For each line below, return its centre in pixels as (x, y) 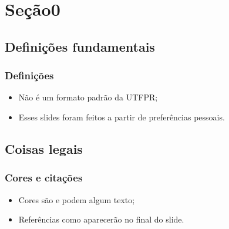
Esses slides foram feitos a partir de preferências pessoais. (122, 117)
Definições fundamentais (80, 46)
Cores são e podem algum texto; (77, 199)
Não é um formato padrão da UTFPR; (88, 97)
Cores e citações (44, 178)
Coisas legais (44, 148)
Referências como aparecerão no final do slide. (101, 219)
